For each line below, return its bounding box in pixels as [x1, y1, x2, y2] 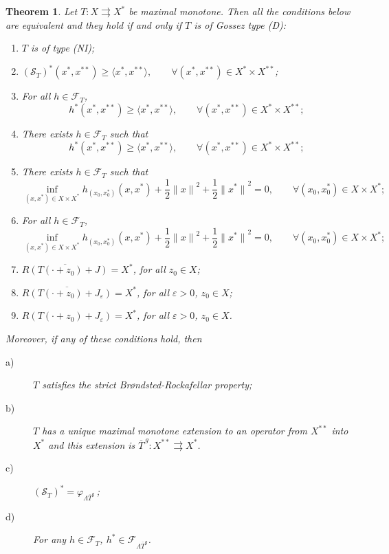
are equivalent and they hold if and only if [5, 17, 182, 32]
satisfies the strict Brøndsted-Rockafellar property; [42, 377, 252, 392]
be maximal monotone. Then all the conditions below [129, 4, 351, 18]
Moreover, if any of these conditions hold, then [5, 331, 202, 346]
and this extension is [48, 437, 135, 452]
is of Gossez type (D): [194, 17, 287, 32]
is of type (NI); [30, 41, 95, 55]
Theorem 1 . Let [5, 4, 78, 18]
